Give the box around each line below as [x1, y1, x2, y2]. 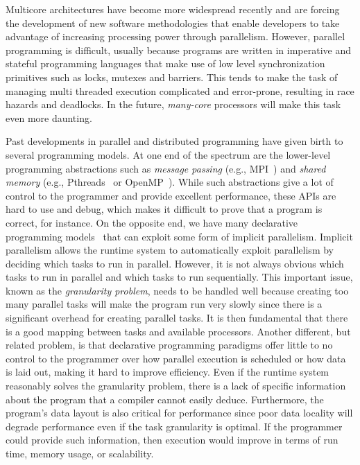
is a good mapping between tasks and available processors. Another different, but [6, 324, 351, 338]
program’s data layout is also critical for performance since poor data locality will [6, 405, 353, 420]
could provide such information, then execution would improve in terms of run [6, 432, 338, 447]
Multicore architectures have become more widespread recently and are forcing [6, 2, 340, 16]
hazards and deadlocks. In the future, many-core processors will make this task [6, 97, 341, 112]
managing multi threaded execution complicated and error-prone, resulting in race [6, 83, 354, 98]
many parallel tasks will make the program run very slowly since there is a [6, 297, 323, 311]
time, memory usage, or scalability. [6, 446, 154, 460]
